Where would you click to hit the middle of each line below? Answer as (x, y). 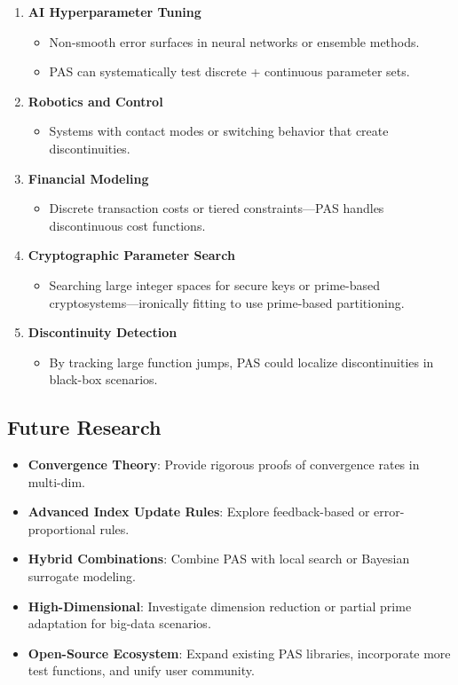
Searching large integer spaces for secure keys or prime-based (214, 284)
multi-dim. (56, 481)
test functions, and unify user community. (141, 670)
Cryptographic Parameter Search (131, 255)
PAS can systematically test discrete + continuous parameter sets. (229, 71)
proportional (62, 528)
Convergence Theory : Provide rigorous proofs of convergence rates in (224, 465)
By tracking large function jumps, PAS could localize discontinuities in (241, 362)
